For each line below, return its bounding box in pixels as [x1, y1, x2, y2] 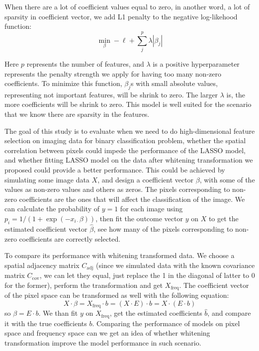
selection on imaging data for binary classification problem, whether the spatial [4, 135, 246, 146]
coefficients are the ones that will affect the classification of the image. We [19, 193, 245, 204]
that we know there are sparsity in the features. [4, 109, 150, 119]
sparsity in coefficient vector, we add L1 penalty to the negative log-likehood [4, 11, 238, 21]
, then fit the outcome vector [95, 213, 183, 224]
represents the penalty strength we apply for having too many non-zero [4, 68, 221, 79]
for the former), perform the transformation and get [4, 279, 163, 290]
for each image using [120, 203, 183, 214]
